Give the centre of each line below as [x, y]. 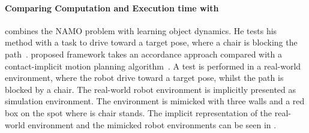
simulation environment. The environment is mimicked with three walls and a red [155, 101]
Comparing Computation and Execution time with [112, 7]
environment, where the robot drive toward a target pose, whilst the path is [144, 78]
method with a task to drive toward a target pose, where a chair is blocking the [151, 42]
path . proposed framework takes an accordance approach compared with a [144, 54]
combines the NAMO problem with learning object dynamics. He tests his [141, 30]
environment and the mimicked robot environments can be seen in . [152, 124]
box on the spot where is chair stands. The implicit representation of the [139, 112]
